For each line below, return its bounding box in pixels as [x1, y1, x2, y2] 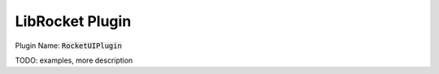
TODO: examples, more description [15, 55, 133, 65]
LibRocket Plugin [15, 12, 132, 30]
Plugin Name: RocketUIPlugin [15, 41, 122, 50]
